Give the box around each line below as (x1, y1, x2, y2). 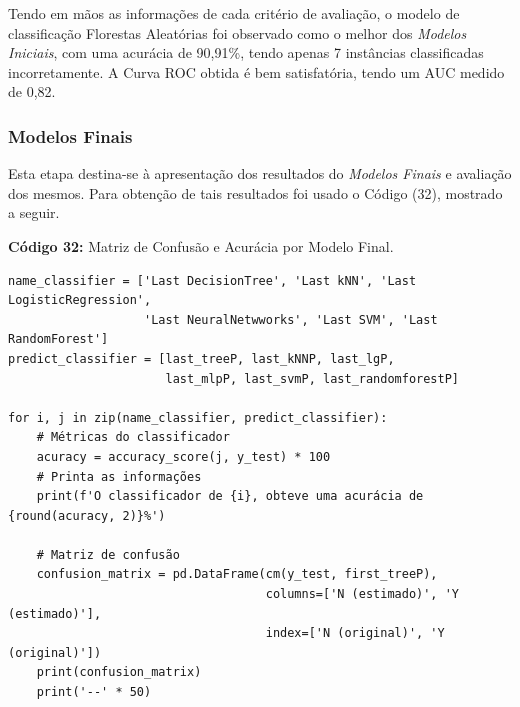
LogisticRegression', (8, 293, 152, 308)
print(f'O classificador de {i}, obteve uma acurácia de (36, 489, 424, 504)
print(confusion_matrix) (36, 665, 202, 680)
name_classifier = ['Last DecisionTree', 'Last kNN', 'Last (8, 273, 417, 288)
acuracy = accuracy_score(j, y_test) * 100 (36, 449, 331, 464)
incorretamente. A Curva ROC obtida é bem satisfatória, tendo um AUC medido (8, 61, 505, 82)
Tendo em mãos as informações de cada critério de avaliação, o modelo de (8, 3, 460, 23)
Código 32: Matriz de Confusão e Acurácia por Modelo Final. (8, 235, 394, 256)
